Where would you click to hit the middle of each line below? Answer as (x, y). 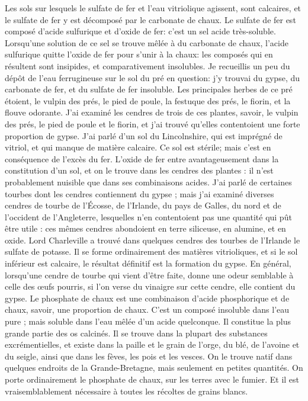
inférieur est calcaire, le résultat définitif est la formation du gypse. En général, (148, 263)
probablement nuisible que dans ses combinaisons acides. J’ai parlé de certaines (148, 182)
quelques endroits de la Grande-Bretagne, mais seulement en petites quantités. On (154, 368)
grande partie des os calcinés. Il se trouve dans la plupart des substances (136, 333)
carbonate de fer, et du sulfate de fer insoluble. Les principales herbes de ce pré (149, 89)
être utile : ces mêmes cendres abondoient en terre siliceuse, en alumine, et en (145, 228)
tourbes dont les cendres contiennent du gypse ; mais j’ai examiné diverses (139, 193)
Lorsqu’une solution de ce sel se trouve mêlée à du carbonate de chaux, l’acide (147, 42)
